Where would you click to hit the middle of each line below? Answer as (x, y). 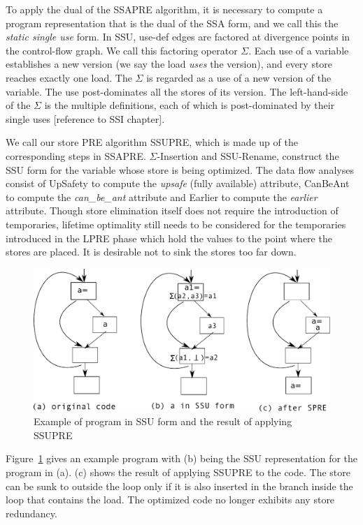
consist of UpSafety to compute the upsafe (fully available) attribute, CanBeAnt (178, 183)
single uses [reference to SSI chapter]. (85, 118)
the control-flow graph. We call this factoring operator (122, 50)
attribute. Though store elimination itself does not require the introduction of (172, 210)
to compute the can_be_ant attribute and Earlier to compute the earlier (162, 197)
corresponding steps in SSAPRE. (76, 155)
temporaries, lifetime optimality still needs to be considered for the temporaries (176, 224)
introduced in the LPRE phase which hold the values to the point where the (169, 238)
